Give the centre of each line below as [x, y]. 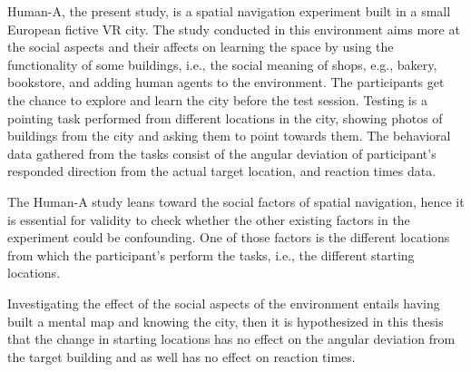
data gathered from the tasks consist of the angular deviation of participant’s [222, 153]
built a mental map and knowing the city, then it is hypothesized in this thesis [226, 321]
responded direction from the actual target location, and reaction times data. [222, 171]
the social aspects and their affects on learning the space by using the [201, 47]
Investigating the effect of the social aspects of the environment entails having [224, 303]
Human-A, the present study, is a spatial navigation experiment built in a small [229, 11]
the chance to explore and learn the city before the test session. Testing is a [217, 99]
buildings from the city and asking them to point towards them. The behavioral [229, 136]
